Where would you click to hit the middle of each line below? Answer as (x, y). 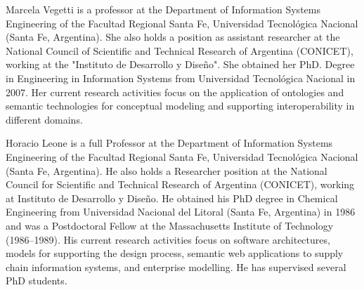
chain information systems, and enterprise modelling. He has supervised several (176, 266)
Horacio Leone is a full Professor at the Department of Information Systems (169, 143)
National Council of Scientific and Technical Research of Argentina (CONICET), (180, 50)
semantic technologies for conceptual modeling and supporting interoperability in (180, 106)
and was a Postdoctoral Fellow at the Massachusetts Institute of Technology (170, 225)
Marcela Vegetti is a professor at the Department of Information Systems (163, 9)
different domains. (44, 119)
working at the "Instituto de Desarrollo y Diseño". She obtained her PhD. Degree (180, 64)
